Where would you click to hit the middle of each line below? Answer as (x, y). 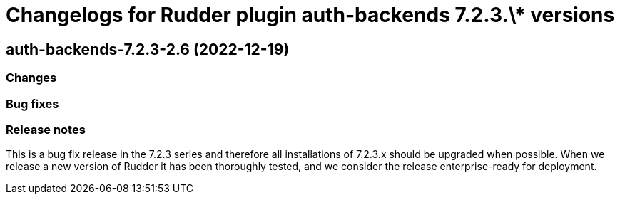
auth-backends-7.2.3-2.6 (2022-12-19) (148, 49)
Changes (31, 78)
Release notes (46, 129)
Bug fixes (32, 104)
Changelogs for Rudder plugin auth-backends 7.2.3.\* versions (310, 15)
